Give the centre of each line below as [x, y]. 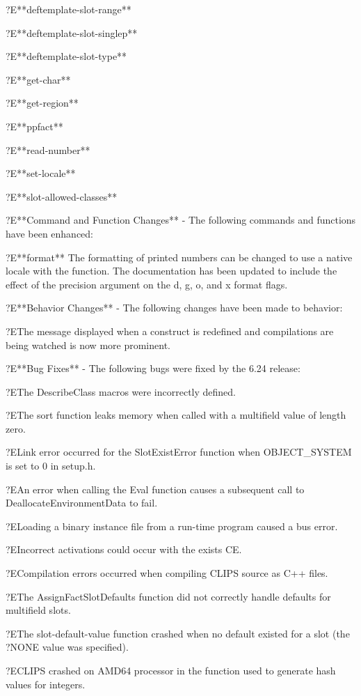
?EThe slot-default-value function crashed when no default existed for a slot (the [178, 633]
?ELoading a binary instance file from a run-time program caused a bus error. [172, 526]
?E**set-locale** [41, 173]
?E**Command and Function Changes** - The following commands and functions [181, 220]
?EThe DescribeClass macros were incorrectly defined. [121, 391]
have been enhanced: [49, 233]
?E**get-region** [42, 103]
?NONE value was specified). [67, 647]
